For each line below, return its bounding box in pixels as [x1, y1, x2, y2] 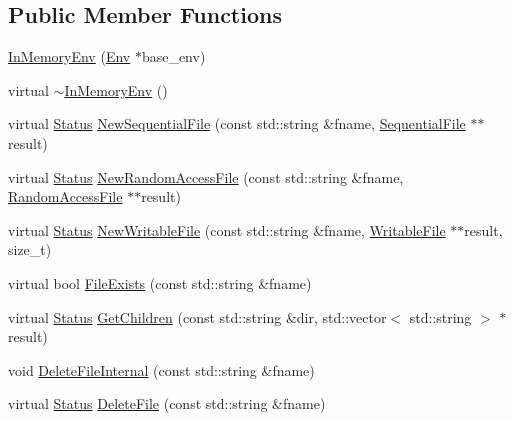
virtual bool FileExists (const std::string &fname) [8, 272, 312, 293]
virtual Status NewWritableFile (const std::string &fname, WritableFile [8, 219, 446, 240]
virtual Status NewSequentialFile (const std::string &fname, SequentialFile [8, 113, 466, 134]
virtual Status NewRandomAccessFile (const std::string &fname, [8, 166, 404, 187]
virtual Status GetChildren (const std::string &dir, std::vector [8, 306, 387, 327]
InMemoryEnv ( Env [8, 46, 131, 67]
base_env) [141, 46, 206, 67]
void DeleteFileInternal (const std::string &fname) [8, 359, 315, 380]
